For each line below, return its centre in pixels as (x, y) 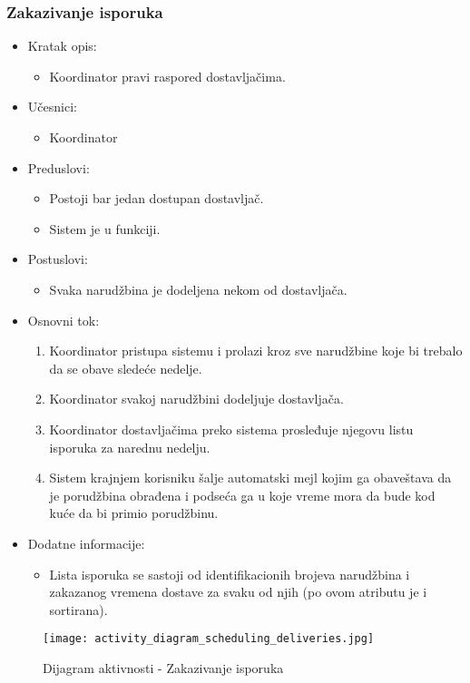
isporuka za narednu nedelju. (130, 447)
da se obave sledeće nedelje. (126, 368)
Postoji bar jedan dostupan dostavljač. (157, 198)
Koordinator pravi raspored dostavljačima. (167, 76)
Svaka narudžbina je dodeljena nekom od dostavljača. (198, 289)
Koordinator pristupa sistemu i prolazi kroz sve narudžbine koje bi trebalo (256, 351)
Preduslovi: (59, 167)
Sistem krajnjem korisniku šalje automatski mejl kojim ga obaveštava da (250, 478)
